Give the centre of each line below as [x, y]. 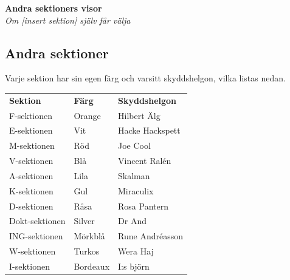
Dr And [132, 221]
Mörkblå [89, 236]
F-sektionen [31, 115]
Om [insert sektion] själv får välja [68, 20]
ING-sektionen [36, 236]
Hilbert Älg [139, 115]
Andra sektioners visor [54, 8]
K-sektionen [31, 190]
